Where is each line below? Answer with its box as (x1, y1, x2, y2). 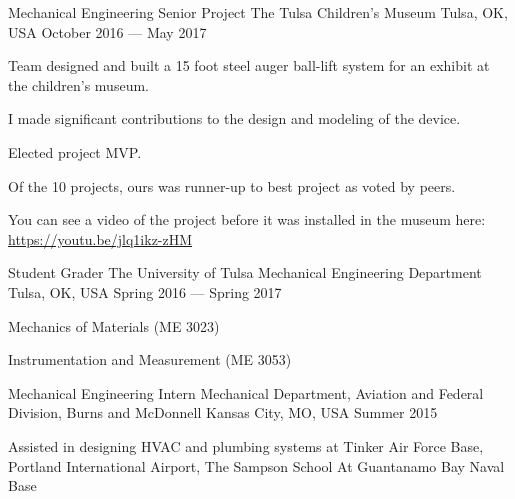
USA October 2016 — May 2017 (8, 21, 207, 42)
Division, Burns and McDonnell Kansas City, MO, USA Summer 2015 (8, 402, 438, 423)
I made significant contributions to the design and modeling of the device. (8, 108, 461, 129)
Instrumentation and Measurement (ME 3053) (8, 349, 292, 370)
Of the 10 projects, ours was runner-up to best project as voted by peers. (8, 175, 456, 196)
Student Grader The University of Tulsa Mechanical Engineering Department (8, 262, 482, 283)
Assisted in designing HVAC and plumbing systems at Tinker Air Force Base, (8, 435, 484, 456)
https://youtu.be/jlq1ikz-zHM (8, 228, 193, 249)
